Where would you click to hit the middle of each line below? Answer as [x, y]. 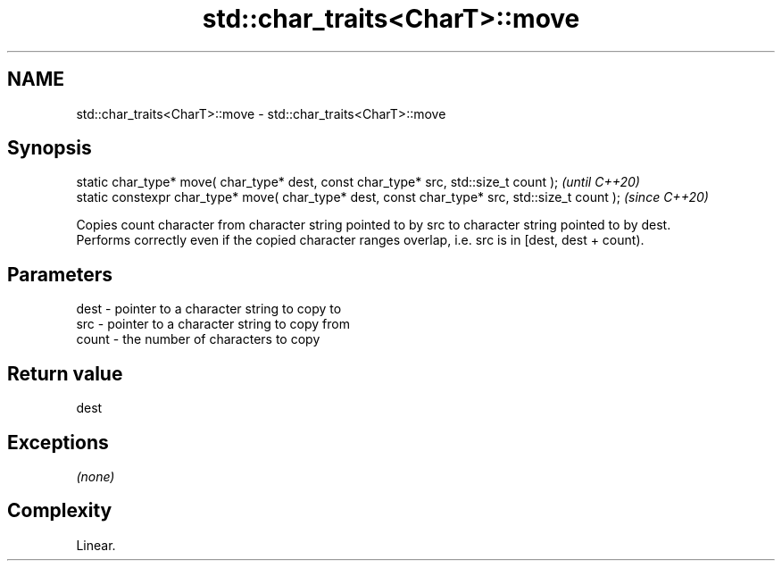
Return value [65, 373]
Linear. [96, 545]
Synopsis [50, 148]
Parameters [60, 274]
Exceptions [58, 442]
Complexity [60, 511]
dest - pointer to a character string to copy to [209, 309]
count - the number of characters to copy [198, 339]
